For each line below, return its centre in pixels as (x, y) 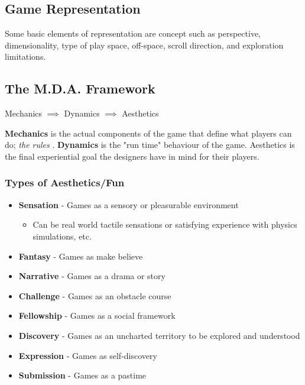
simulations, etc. (62, 236)
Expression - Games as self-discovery (88, 355)
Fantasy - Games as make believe (81, 256)
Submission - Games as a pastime (82, 375)
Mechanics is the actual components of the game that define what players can (148, 133)
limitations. (25, 56)
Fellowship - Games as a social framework (97, 316)
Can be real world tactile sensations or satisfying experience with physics (165, 224)
